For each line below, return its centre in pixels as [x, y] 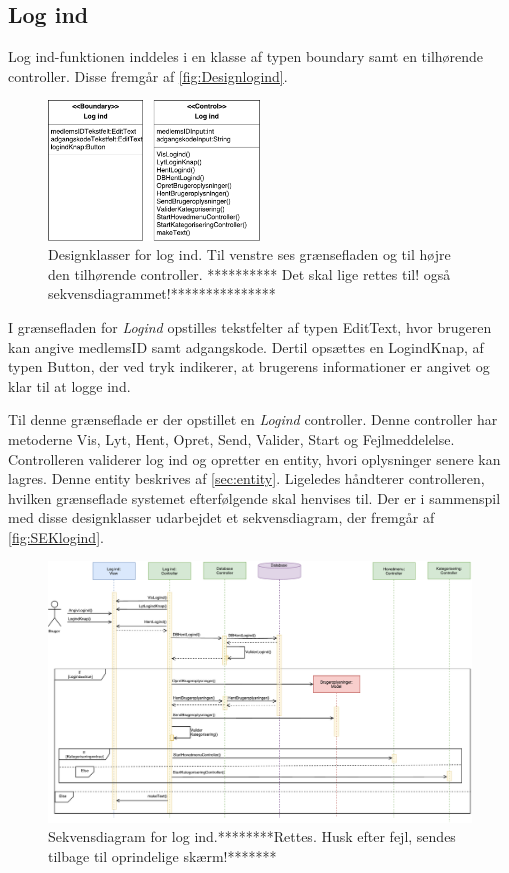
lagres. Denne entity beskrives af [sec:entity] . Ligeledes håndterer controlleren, [246, 478]
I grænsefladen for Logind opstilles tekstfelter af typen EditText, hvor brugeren [250, 326]
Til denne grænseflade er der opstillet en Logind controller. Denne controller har [253, 419]
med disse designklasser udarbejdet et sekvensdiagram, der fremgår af [221, 517]
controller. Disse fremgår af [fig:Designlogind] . [148, 75]
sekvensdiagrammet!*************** [162, 293]
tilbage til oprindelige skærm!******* [162, 855]
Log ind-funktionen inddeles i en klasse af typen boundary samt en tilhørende [246, 56]
